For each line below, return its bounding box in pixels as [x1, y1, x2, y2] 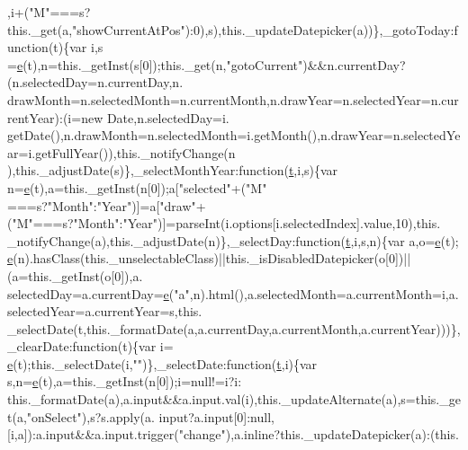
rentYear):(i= [7, 108, 82, 127]
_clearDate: [7, 337, 73, 356]
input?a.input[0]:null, [158, 407, 274, 426]
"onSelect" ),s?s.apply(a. [26, 407, 155, 426]
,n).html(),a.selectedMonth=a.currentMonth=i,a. [189, 284, 459, 303]
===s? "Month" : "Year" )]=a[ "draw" [7, 196, 196, 215]
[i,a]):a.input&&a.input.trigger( [7, 425, 179, 444]
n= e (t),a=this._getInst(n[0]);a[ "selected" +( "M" [7, 178, 267, 197]
